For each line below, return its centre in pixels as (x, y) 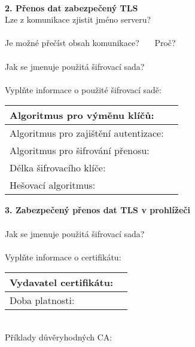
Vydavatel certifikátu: (61, 282)
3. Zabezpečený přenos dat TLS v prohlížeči (97, 210)
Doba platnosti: (42, 300)
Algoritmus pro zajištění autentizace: (87, 133)
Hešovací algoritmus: (53, 185)
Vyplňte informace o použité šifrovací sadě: (83, 89)
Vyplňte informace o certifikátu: (63, 257)
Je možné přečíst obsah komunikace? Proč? (90, 43)
